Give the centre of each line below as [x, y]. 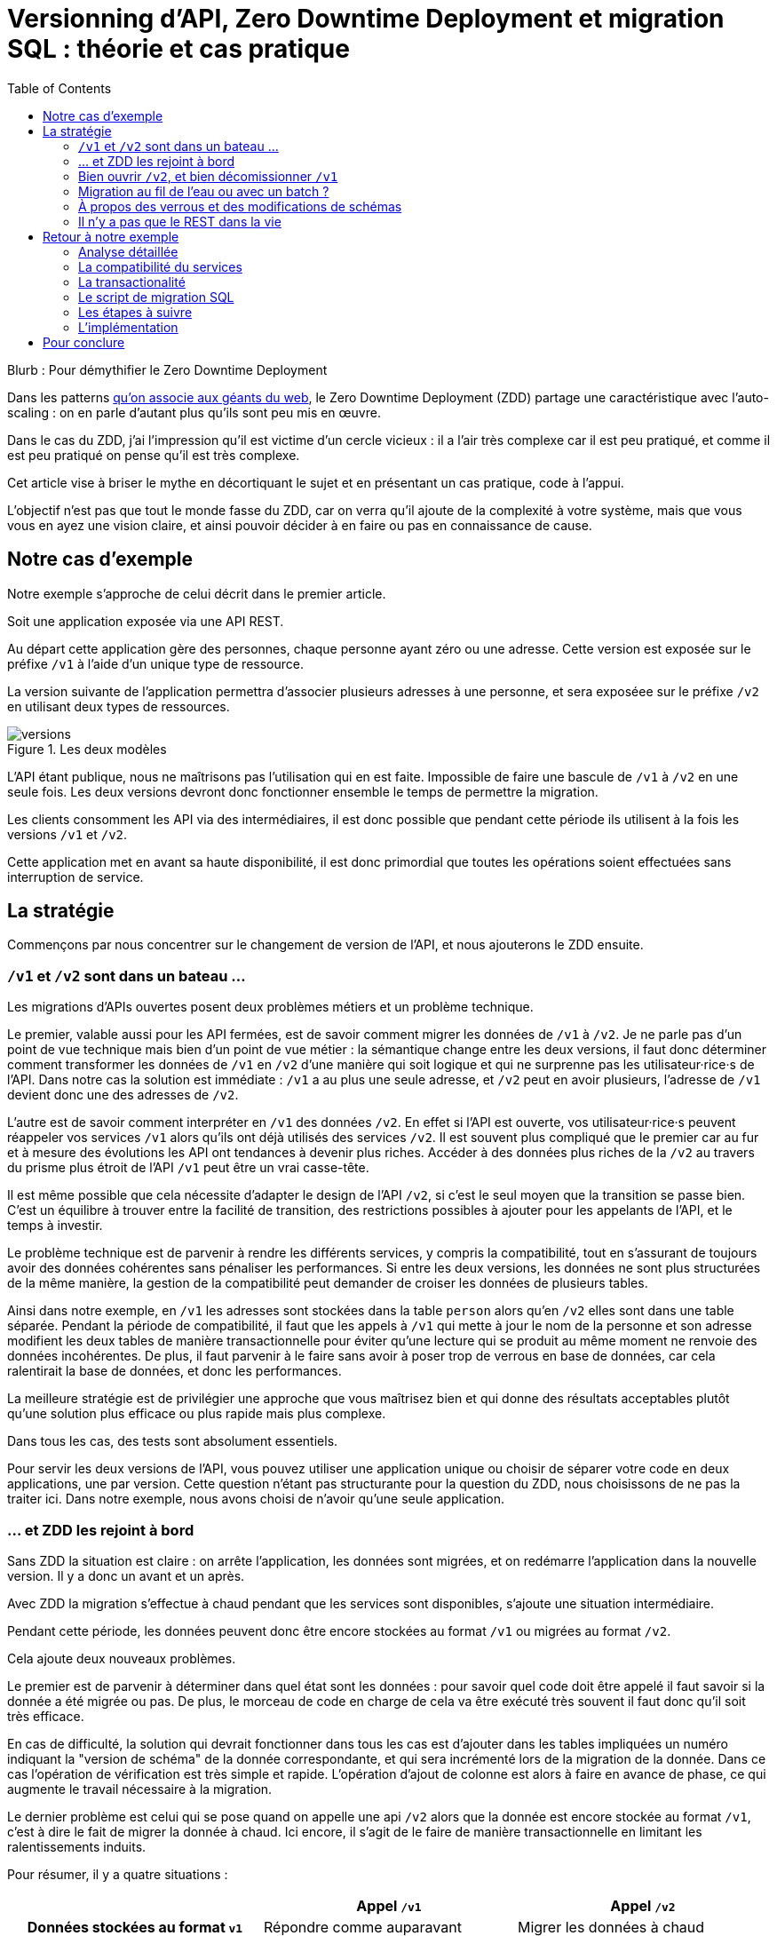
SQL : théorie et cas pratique [178, 49]
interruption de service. [75, 877]
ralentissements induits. [77, 1846]
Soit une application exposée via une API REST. [146, 621]
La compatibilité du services [160, 266]
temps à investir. [55, 1226]
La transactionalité [132, 282]
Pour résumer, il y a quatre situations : [118, 1874]
